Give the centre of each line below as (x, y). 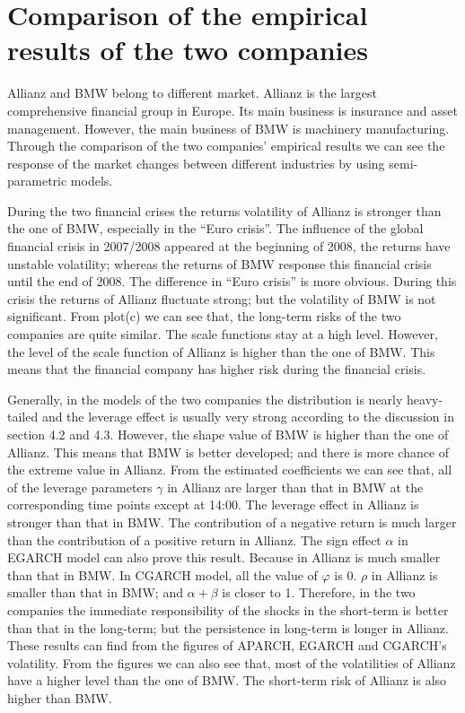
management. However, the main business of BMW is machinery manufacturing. (228, 128)
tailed (23, 417)
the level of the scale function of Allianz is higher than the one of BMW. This (221, 351)
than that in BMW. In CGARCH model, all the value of (162, 574)
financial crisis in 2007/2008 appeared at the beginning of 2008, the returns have (229, 246)
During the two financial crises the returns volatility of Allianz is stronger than (224, 210)
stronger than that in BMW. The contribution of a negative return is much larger (232, 522)
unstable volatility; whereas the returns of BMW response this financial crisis (219, 263)
